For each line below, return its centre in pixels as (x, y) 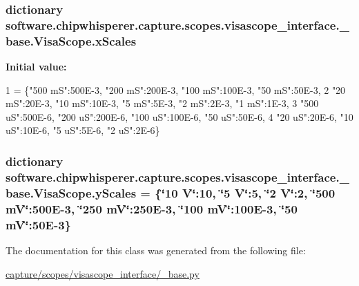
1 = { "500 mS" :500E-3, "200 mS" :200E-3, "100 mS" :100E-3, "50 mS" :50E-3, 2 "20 (176, 89)
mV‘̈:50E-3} (39, 224)
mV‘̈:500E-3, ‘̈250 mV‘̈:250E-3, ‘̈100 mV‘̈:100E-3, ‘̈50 (152, 208)
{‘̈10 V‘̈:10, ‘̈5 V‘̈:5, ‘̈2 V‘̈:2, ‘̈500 (245, 192)
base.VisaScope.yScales (71, 192)
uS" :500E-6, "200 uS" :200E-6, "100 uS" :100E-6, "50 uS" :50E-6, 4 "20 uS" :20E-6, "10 (179, 116)
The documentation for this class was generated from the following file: (156, 250)
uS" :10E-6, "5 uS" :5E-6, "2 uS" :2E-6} (83, 130)
